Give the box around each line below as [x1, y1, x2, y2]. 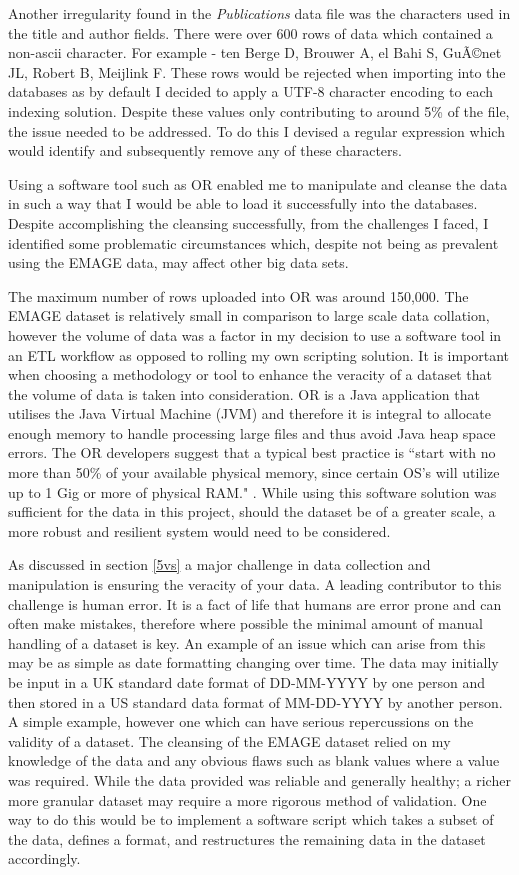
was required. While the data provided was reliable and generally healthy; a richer [8, 769, 511, 790]
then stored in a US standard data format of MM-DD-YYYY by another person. [8, 691, 503, 712]
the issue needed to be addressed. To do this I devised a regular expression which [8, 120, 505, 141]
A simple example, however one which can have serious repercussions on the [8, 711, 474, 732]
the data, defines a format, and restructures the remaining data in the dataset [8, 828, 486, 849]
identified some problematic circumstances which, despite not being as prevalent [8, 232, 499, 253]
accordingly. [8, 848, 81, 869]
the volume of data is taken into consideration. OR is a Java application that [8, 383, 480, 404]
